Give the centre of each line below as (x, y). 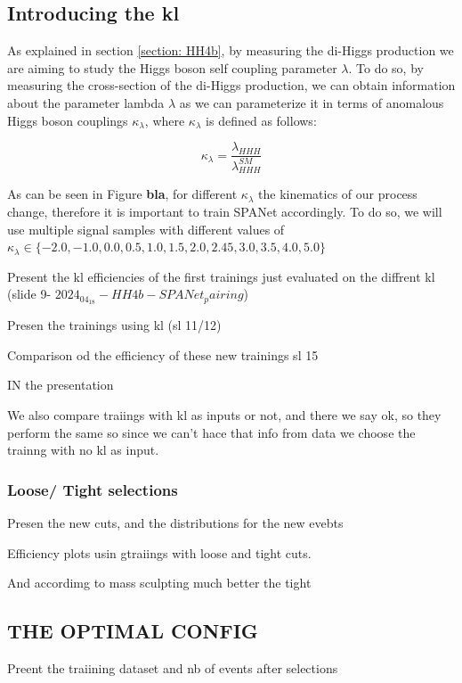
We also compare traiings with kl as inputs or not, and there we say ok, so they (224, 414)
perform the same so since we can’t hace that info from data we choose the (211, 432)
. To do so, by (386, 67)
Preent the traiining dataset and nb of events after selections (173, 667)
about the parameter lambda (86, 102)
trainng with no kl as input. (83, 450)
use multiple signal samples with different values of (146, 229)
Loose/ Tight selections (93, 489)
